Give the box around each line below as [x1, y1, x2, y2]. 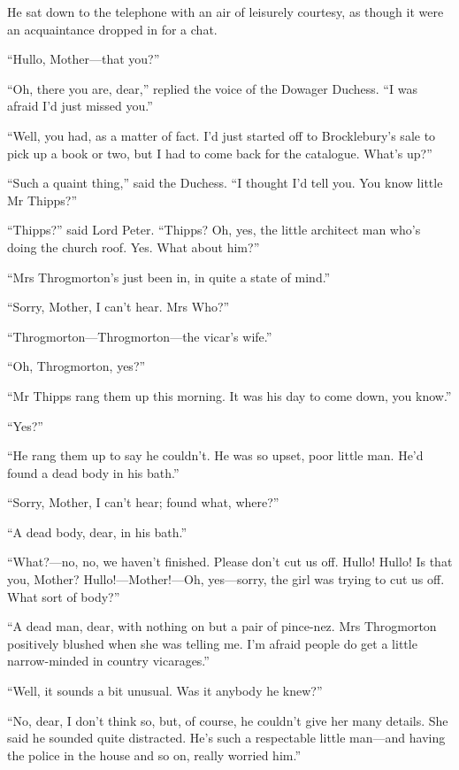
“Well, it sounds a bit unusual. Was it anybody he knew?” [7, 681, 323, 700]
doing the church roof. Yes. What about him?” [7, 237, 260, 256]
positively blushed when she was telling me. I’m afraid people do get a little [7, 634, 417, 652]
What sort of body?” [7, 587, 120, 605]
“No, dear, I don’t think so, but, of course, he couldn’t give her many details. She [7, 711, 448, 729]
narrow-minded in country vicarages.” [7, 651, 210, 670]
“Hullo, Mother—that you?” [7, 50, 160, 68]
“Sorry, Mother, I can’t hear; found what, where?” [7, 493, 279, 512]
